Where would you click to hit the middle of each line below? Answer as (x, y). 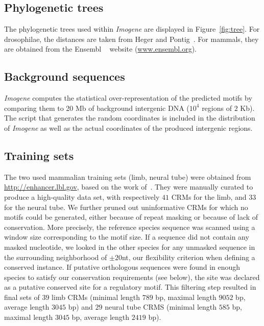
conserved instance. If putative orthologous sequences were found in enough (122, 267)
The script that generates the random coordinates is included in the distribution (130, 118)
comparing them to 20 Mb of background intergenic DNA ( (97, 108)
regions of (217, 108)
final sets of (22, 297)
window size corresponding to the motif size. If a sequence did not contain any (127, 237)
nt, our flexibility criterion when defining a (188, 257)
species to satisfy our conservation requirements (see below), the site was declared (132, 277)
